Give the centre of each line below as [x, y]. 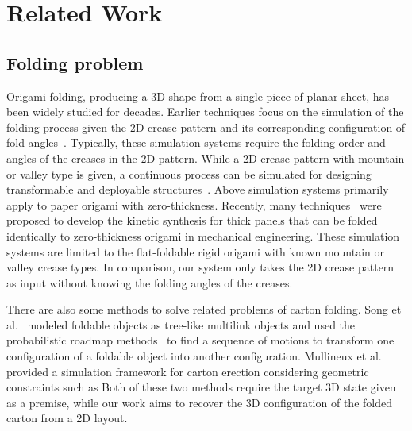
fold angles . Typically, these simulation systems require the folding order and [196, 142]
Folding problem [75, 62]
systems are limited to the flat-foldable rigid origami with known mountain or [196, 251]
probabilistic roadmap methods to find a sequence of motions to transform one [200, 340]
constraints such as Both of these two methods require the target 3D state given [201, 387]
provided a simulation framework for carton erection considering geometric [188, 371]
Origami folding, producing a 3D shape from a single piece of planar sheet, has [198, 96]
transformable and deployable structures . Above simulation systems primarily [198, 189]
